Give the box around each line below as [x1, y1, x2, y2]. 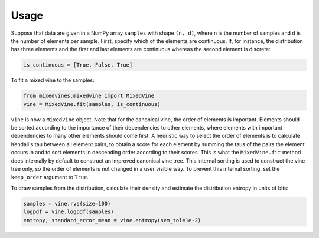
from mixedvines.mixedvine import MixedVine [23, 92, 155, 100]
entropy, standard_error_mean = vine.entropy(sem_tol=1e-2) [23, 217, 201, 223]
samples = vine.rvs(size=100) [23, 200, 111, 207]
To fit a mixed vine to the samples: [11, 77, 95, 84]
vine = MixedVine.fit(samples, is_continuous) [23, 101, 161, 107]
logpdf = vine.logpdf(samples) [23, 209, 115, 215]
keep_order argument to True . [11, 174, 89, 181]
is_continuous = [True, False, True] [23, 62, 133, 68]
